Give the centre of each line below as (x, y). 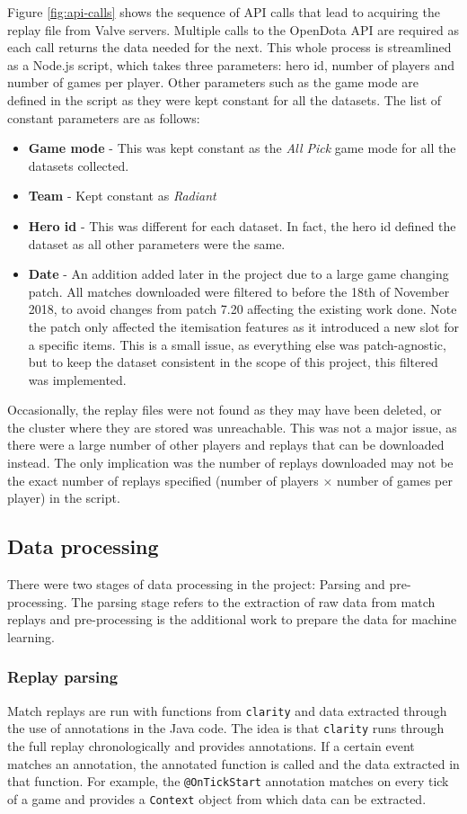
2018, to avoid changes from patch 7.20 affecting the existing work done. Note (242, 309)
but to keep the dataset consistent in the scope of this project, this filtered (233, 362)
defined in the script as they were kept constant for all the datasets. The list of (225, 99)
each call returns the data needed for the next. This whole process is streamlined (229, 47)
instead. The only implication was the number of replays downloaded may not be (230, 463)
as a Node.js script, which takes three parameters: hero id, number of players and (231, 64)
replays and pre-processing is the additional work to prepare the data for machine (232, 619)
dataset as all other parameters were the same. (157, 243)
